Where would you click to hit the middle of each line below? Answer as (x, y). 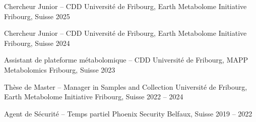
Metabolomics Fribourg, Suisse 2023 (60, 69)
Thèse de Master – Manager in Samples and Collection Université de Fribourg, (126, 86)
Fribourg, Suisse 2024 (37, 43)
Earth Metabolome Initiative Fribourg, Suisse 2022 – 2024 (94, 97)
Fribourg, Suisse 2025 (37, 16)
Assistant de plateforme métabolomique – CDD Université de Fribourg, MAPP (126, 60)
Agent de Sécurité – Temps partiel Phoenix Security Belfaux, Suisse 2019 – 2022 (128, 113)
